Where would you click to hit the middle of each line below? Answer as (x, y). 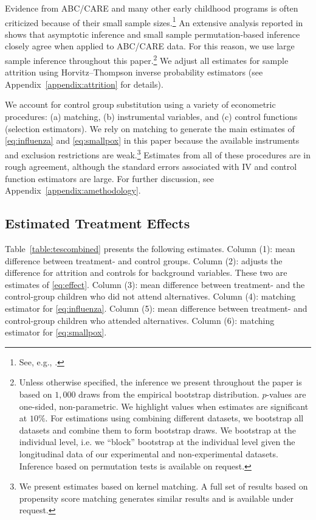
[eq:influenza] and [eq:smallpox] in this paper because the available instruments (152, 140)
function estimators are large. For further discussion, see (109, 178)
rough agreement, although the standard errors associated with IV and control (151, 167)
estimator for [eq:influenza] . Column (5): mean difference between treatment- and (156, 308)
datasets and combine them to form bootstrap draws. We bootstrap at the (157, 430)
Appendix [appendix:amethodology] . (73, 190)
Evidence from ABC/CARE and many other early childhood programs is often (152, 8)
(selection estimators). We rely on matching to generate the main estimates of (150, 128)
